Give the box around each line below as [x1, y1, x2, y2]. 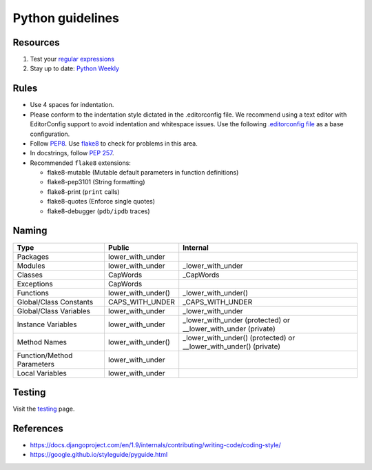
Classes [17, 270, 43, 280]
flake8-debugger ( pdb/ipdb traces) [47, 207, 151, 215]
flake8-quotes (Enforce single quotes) [47, 197, 155, 206]
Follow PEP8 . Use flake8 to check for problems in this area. [30, 139, 198, 148]
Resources [12, 37, 60, 48]
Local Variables [17, 368, 67, 378]
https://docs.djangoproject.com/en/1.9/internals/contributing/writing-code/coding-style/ [30, 440, 282, 449]
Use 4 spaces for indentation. [30, 101, 114, 109]
